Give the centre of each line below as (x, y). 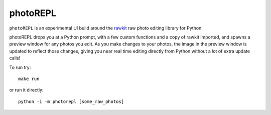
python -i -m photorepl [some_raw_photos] (71, 101)
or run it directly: (26, 90)
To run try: (20, 67)
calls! (15, 58)
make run (29, 78)
